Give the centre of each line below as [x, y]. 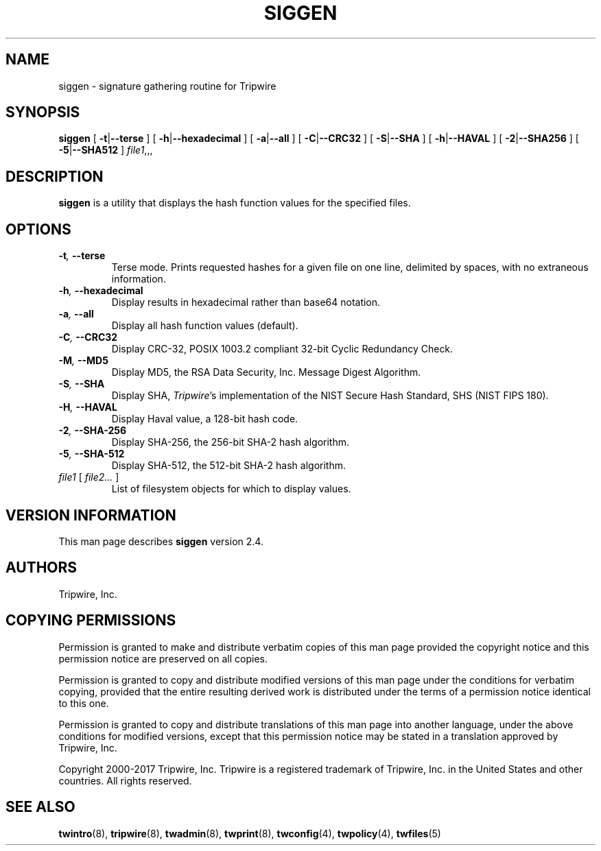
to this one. [84, 703]
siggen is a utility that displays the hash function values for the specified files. [235, 203]
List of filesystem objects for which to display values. [231, 489]
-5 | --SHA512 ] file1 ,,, [106, 150]
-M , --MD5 [83, 361]
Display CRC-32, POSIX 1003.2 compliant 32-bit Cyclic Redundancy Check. [282, 349]
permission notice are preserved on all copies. [163, 658]
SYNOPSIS [43, 112]
